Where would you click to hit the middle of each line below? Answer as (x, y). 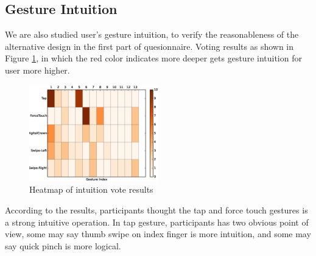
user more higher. (37, 70)
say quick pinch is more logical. (63, 245)
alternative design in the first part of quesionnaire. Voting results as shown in (149, 46)
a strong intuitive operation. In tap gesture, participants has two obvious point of (157, 222)
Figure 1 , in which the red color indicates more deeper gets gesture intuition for (153, 58)
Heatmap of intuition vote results (91, 189)
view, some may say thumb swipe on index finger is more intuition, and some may (158, 234)
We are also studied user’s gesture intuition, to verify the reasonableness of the (152, 34)
